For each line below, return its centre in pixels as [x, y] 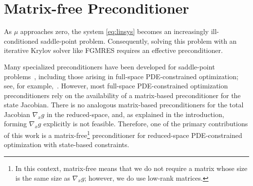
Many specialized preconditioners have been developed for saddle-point [109, 66]
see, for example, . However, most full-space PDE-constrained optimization [116, 86]
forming [16, 124]
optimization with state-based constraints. [67, 144]
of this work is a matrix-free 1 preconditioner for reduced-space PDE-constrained [123, 134]
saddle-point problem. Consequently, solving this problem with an [139, 41]
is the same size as [43, 178]
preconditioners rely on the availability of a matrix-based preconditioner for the [122, 95]
